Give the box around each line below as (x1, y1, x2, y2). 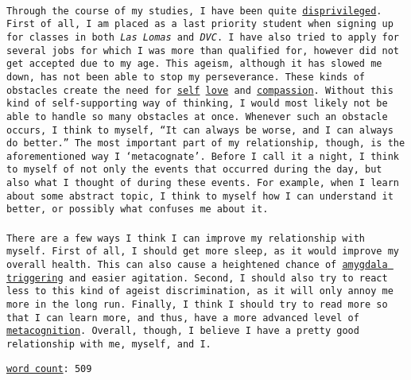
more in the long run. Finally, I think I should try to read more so (6, 298, 388, 310)
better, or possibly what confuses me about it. (6, 204, 269, 215)
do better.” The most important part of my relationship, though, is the (6, 138, 405, 149)
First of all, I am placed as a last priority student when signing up (6, 18, 394, 30)
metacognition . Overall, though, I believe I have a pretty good (6, 325, 359, 337)
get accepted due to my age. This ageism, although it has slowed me (6, 58, 382, 70)
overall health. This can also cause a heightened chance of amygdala (6, 259, 388, 270)
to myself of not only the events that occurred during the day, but (6, 164, 382, 176)
